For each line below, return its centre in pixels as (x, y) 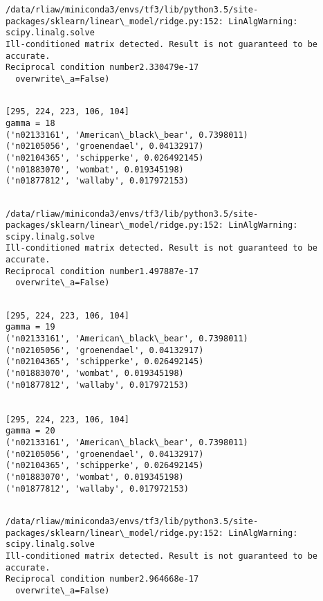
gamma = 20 (30, 431)
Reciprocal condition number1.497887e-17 (102, 271)
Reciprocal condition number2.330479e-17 (102, 68)
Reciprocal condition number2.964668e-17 (102, 579)
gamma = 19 (30, 327)
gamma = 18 (30, 123)
